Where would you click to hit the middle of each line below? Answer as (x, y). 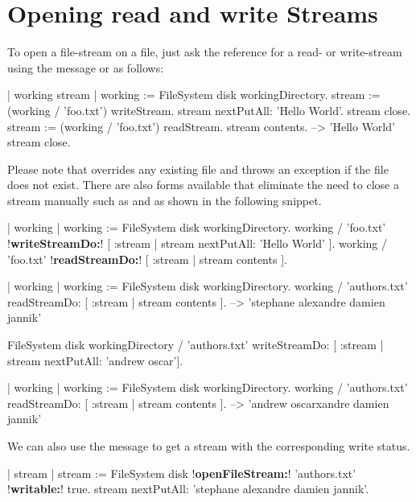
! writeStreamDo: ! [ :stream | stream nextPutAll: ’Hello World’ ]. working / (197, 243)
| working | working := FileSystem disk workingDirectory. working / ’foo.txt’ (197, 227)
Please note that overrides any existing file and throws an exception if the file (198, 169)
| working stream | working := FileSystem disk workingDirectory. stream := (194, 95)
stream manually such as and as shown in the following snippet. (165, 200)
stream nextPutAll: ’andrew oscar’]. (95, 360)
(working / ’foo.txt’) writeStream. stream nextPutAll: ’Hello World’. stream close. (209, 110)
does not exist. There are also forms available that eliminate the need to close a (203, 185)
